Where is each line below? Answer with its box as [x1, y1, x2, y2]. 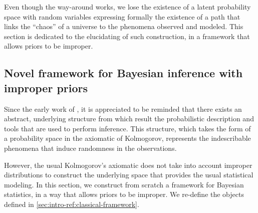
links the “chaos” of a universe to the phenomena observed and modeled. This [4, 21, 243, 32]
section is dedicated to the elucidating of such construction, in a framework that [4, 31, 250, 41]
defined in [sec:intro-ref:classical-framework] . [4, 198, 139, 209]
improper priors [4, 80, 88, 95]
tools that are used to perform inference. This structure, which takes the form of [4, 123, 251, 133]
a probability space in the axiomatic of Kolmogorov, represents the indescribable [4, 133, 251, 143]
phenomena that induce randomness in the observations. [4, 142, 177, 153]
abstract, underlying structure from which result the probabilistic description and [4, 113, 254, 124]
